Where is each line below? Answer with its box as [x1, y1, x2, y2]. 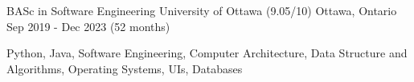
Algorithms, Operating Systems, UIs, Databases [6, 60, 243, 76]
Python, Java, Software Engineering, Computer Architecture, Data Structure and [6, 45, 408, 61]
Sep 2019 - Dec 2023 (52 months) [6, 18, 170, 34]
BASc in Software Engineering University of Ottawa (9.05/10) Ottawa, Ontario [6, 2, 397, 18]
